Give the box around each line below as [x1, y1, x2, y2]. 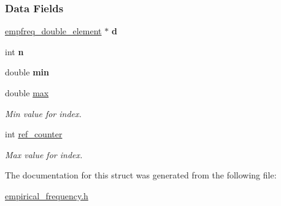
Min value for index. [5, 107, 82, 120]
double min [5, 66, 49, 78]
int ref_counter [5, 128, 63, 140]
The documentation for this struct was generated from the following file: [5, 169, 277, 181]
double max [5, 86, 49, 99]
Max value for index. [5, 148, 83, 161]
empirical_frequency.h [5, 189, 88, 202]
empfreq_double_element [5, 25, 102, 37]
